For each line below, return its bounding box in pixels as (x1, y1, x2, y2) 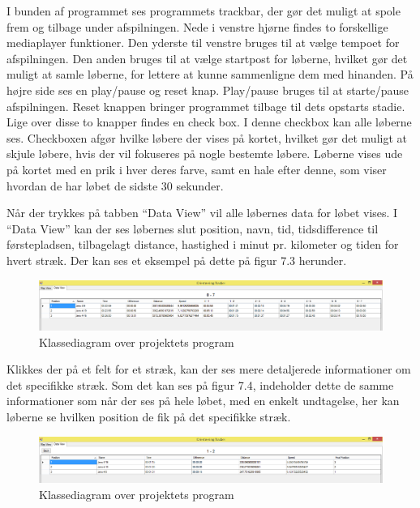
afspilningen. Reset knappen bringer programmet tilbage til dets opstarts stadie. (6, 97, 405, 114)
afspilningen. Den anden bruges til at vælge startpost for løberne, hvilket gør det (6, 49, 408, 66)
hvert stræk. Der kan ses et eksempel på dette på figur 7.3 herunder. (6, 251, 347, 268)
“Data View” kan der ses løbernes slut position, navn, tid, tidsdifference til (6, 220, 379, 237)
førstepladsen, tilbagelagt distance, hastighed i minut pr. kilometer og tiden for (6, 236, 399, 253)
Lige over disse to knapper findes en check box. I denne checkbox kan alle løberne (6, 113, 412, 130)
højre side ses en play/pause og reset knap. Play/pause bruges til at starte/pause (6, 81, 409, 98)
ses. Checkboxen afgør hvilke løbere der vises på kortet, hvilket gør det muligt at (6, 129, 407, 146)
